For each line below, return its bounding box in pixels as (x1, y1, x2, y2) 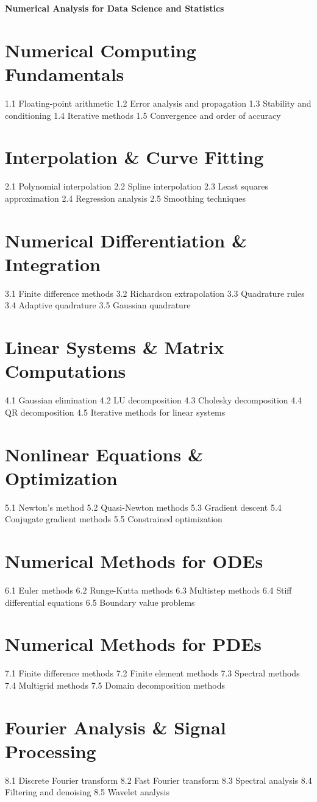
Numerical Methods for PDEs (5, 631, 262, 656)
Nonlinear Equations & (5, 441, 203, 466)
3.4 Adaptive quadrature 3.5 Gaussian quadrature (5, 299, 191, 311)
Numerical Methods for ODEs (5, 548, 263, 573)
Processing (5, 738, 96, 763)
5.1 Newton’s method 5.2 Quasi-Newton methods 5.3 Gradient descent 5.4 (5, 500, 282, 513)
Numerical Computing (5, 37, 196, 62)
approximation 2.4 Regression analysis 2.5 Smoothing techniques (5, 191, 246, 204)
